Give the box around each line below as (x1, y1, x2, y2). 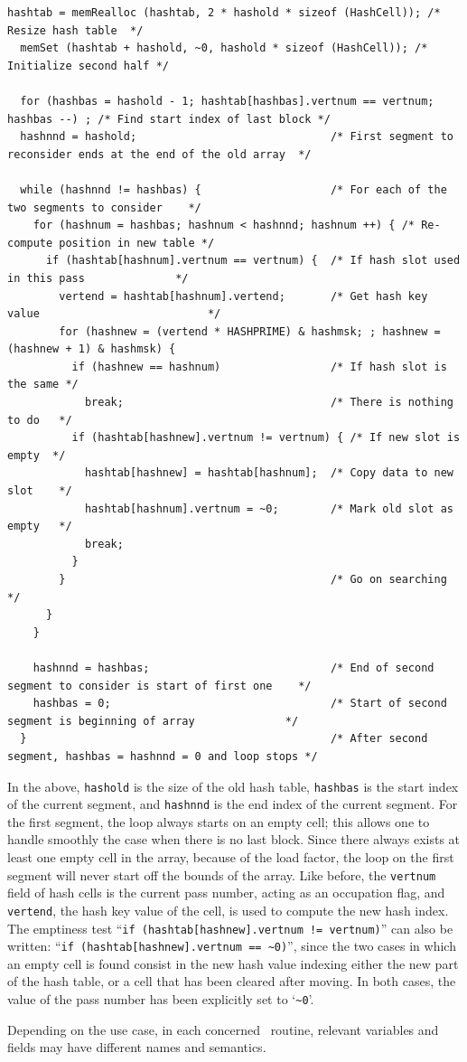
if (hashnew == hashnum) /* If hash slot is (71, 360, 447, 373)
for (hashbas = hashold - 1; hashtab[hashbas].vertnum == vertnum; (20, 94, 434, 108)
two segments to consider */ (7, 201, 201, 214)
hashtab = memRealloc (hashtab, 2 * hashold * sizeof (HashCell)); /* (7, 6, 441, 19)
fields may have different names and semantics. (7, 1038, 266, 1057)
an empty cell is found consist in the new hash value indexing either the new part (7, 954, 459, 973)
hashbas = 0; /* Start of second (33, 697, 447, 710)
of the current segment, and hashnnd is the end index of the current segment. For (7, 794, 458, 813)
